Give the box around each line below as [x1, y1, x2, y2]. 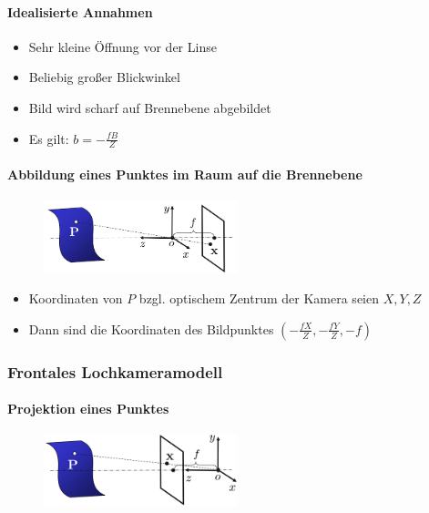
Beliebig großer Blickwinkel [28, 67, 180, 87]
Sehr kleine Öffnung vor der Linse [28, 36, 217, 56]
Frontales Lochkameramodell [7, 360, 223, 383]
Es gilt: [28, 128, 69, 148]
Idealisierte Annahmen [7, 2, 153, 21]
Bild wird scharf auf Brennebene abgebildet [28, 97, 271, 117]
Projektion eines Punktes [7, 399, 169, 418]
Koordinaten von [28, 289, 123, 308]
